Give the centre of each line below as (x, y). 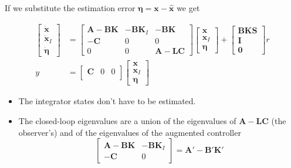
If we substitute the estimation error (70, 8)
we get (188, 8)
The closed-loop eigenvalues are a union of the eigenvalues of (127, 121)
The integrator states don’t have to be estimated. (107, 101)
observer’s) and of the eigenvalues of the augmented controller (130, 132)
